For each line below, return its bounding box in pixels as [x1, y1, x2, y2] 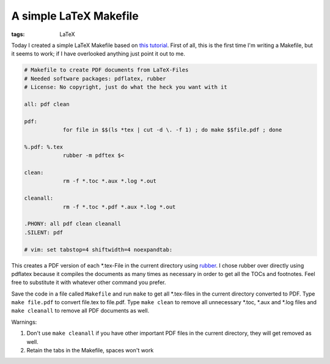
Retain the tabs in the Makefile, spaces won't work [26, 347, 154, 354]
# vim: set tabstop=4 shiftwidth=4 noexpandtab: [24, 246, 173, 253]
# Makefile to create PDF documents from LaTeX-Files [24, 67, 189, 73]
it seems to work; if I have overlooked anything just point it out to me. [11, 50, 186, 57]
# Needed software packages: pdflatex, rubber [24, 75, 166, 82]
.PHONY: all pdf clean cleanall [24, 220, 122, 227]
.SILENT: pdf [24, 229, 64, 236]
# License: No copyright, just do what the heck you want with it [24, 84, 227, 91]
